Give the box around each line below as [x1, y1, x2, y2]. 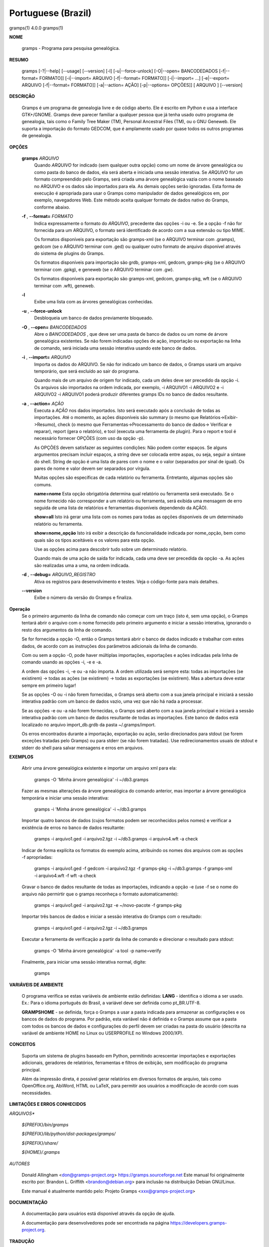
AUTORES [9, 1160, 30, 1167]
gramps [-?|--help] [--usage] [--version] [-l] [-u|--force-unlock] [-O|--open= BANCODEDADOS [21, 68, 218, 74]
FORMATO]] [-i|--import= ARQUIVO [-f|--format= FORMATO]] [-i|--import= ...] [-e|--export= [39, 75, 230, 81]
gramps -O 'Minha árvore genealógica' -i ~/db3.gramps [34, 776, 149, 783]
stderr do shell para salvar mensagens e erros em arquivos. [21, 745, 144, 751]
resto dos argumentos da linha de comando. [21, 626, 113, 633]
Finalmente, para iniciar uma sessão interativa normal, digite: [21, 959, 146, 965]
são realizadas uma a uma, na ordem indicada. [34, 562, 130, 568]
